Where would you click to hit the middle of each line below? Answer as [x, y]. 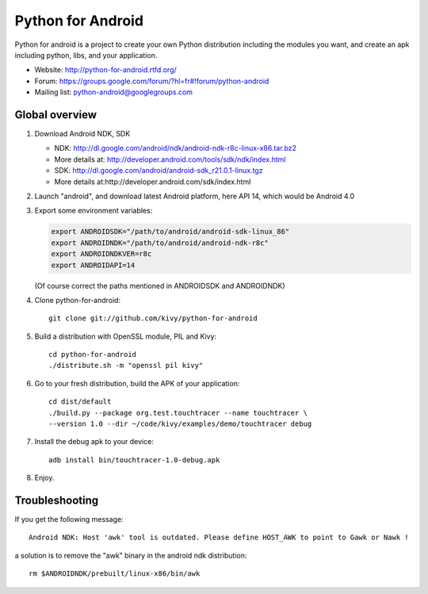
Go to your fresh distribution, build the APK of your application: [137, 383]
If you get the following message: [69, 519]
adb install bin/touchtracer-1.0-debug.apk [134, 460]
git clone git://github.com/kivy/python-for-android [153, 318]
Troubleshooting [57, 500]
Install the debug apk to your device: [94, 442]
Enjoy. [44, 478]
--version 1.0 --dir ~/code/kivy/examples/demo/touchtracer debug [180, 424]
